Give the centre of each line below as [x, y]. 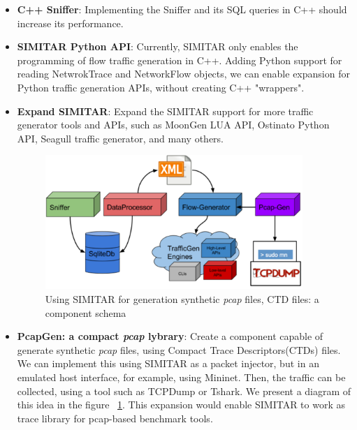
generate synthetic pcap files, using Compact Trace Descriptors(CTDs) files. [179, 349]
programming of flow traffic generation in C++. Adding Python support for [180, 60]
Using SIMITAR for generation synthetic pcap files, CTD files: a [182, 298]
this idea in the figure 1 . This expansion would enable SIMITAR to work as [181, 405]
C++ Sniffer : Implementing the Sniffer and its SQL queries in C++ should [182, 9]
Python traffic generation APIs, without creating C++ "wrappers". [161, 87]
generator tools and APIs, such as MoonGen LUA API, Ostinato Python [173, 125]
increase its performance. [70, 23]
